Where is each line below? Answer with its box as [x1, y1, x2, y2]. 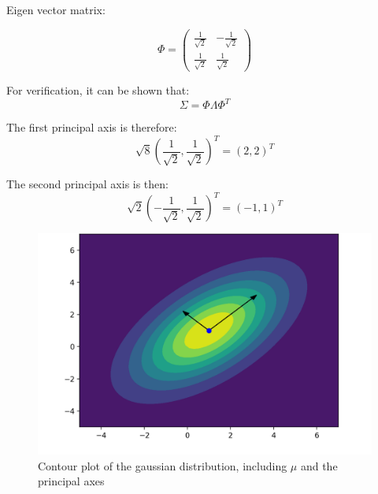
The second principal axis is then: [6, 176, 169, 192]
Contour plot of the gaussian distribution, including [38, 457, 287, 474]
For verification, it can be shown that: [6, 82, 190, 98]
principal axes [38, 473, 105, 489]
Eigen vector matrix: [6, 2, 106, 17]
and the [300, 457, 338, 474]
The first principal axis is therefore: [6, 119, 177, 136]
